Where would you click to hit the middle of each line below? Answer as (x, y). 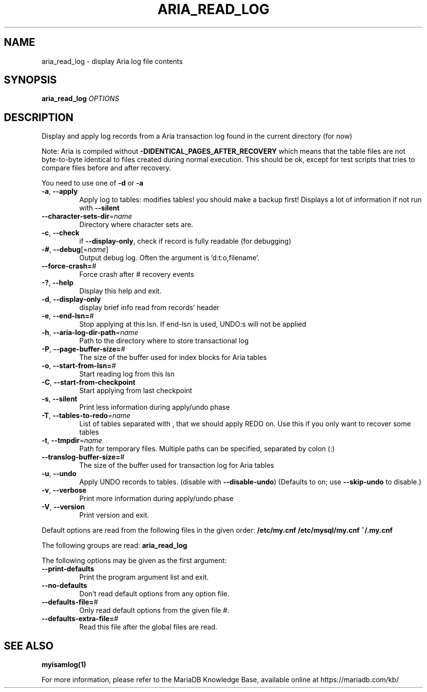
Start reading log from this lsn (127, 374)
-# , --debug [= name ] (75, 250)
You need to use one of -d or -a (92, 183)
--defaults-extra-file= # (80, 619)
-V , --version (63, 507)
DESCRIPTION (39, 117)
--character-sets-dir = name (87, 216)
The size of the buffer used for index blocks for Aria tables (173, 357)
